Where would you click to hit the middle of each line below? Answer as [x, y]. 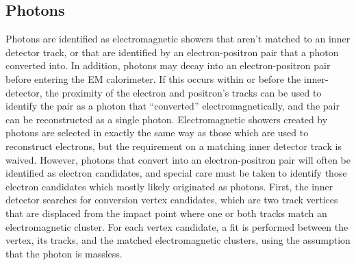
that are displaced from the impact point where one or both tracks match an [166, 213]
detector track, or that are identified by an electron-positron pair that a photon [172, 52]
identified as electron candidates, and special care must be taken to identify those [176, 173]
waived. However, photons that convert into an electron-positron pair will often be [178, 159]
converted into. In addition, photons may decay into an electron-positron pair [168, 65]
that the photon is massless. [64, 253]
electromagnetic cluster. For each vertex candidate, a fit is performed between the [177, 226]
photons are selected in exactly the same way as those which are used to [157, 132]
